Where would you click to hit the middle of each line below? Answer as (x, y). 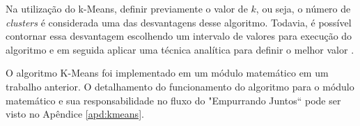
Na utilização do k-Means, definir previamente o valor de (127, 8)
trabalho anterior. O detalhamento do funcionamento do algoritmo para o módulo (180, 86)
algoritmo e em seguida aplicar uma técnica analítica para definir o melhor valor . (180, 49)
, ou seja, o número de (303, 8)
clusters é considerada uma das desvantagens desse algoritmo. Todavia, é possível (179, 22)
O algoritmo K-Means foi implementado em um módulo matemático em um (167, 73)
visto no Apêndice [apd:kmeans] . (75, 114)
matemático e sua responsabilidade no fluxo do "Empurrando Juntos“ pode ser (173, 100)
